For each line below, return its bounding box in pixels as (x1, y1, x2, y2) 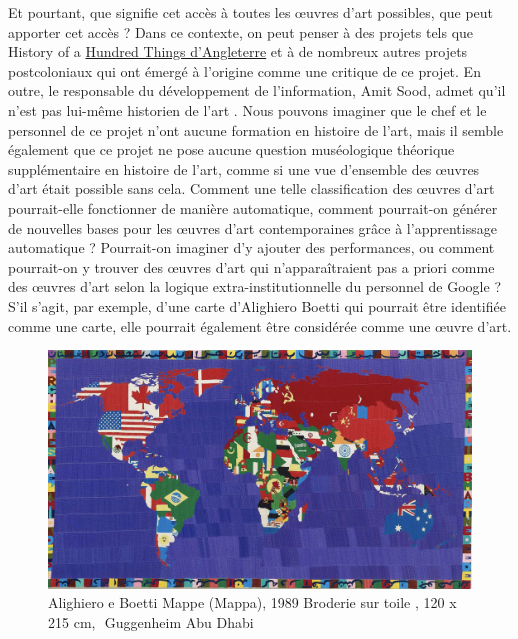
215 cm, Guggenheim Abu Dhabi (48, 611, 254, 632)
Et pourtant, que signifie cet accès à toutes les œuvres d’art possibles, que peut (8, 2, 494, 22)
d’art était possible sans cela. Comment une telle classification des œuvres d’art (8, 178, 495, 199)
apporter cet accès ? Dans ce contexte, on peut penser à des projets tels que (8, 21, 474, 42)
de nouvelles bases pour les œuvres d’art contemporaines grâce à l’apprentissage (8, 217, 497, 238)
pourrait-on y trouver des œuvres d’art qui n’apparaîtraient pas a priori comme (8, 256, 495, 277)
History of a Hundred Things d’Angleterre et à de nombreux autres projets (8, 41, 468, 62)
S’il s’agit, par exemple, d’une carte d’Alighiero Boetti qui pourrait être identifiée (8, 295, 506, 316)
